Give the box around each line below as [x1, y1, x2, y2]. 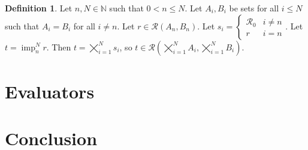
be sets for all [229, 2, 279, 14]
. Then [46, 40, 71, 53]
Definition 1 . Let [5, 2, 73, 14]
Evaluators [5, 79, 95, 103]
